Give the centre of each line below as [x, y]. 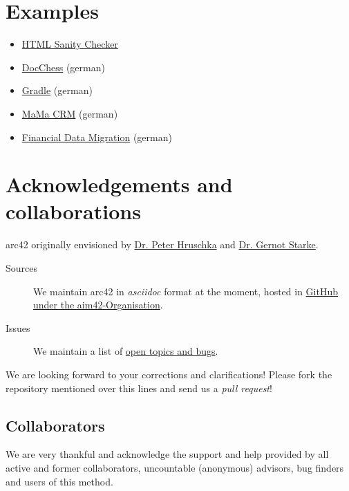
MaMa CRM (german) [70, 113]
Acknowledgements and [119, 184]
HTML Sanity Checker [70, 44]
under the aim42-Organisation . [98, 305]
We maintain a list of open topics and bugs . [126, 351]
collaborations [73, 211]
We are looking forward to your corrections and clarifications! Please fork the [169, 374]
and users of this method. [59, 481]
